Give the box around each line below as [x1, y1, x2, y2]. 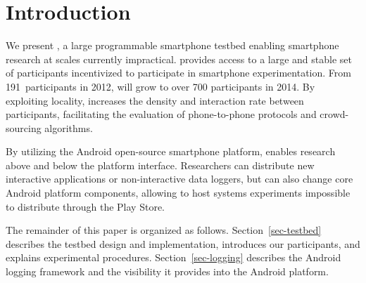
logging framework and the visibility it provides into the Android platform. [6, 264, 329, 279]
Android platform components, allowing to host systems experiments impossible [6, 185, 351, 200]
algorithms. [44, 120, 93, 135]
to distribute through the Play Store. [6, 199, 165, 213]
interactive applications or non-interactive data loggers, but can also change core [6, 171, 353, 186]
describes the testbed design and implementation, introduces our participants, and [6, 236, 360, 251]
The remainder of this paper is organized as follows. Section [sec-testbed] [6, 223, 322, 237]
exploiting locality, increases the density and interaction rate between [6, 93, 304, 107]
